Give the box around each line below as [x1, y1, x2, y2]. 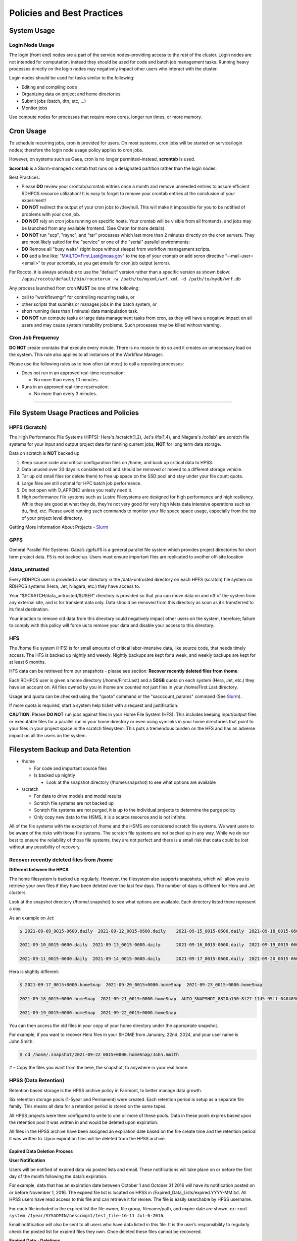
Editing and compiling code [21, 84, 78, 90]
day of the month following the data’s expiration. [9, 1173, 107, 1179]
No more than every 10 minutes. [34, 377, 99, 383]
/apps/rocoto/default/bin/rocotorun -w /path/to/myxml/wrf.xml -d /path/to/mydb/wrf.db [21, 276, 241, 282]
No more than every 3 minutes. [34, 391, 98, 397]
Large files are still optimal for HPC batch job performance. [21, 480, 142, 486]
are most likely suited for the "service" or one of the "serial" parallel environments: [21, 239, 190, 245]
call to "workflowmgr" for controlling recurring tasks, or [21, 294, 135, 300]
